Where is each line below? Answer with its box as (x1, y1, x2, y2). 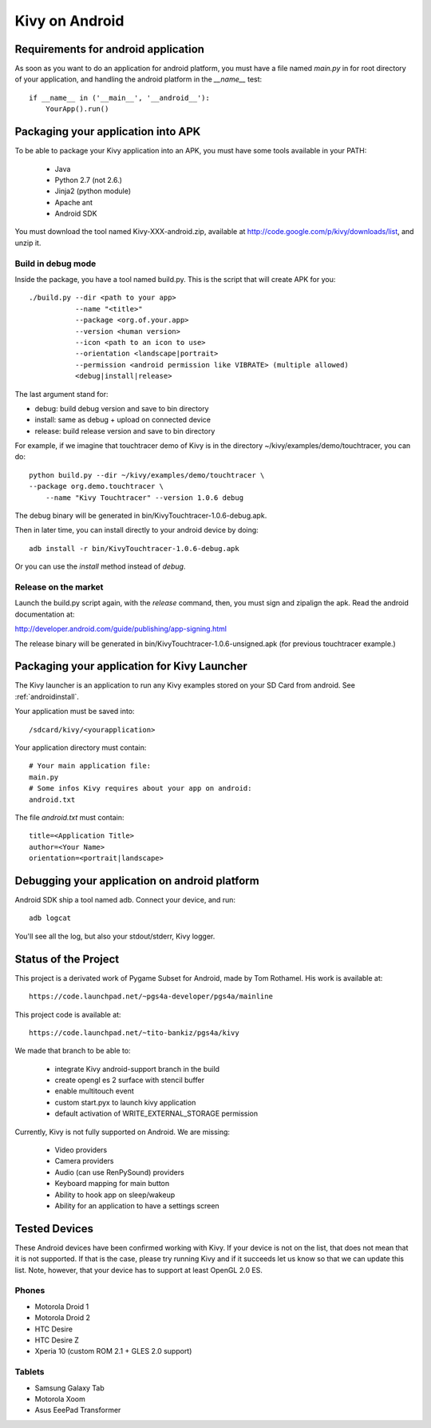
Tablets (14, 1367, 45, 1378)
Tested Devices (14, 1222, 94, 1236)
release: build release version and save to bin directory (34, 426, 215, 435)
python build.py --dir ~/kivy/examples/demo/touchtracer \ (29, 470, 265, 479)
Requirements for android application (14, 42, 205, 56)
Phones (14, 1285, 45, 1296)
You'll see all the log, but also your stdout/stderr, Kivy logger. (14, 931, 215, 941)
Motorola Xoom (34, 1394, 85, 1403)
